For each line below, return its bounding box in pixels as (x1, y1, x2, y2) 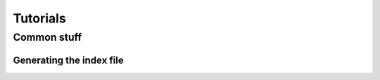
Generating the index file (13, 54, 124, 66)
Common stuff (13, 31, 82, 44)
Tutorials (13, 11, 66, 26)
